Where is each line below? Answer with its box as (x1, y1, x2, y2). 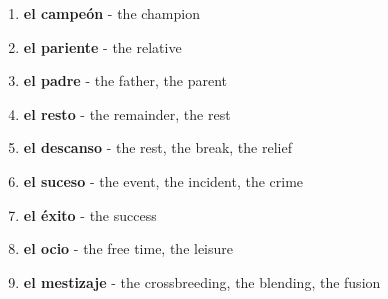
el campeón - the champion (23, 3, 200, 23)
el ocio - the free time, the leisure (23, 238, 234, 259)
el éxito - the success (23, 204, 157, 225)
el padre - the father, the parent (23, 70, 228, 91)
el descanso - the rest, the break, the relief (23, 137, 292, 158)
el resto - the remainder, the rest (23, 103, 231, 124)
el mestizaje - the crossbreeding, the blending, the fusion (23, 271, 381, 292)
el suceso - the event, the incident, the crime (23, 170, 304, 191)
